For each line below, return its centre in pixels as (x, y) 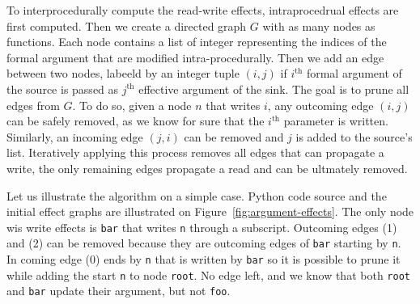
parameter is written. (336, 121)
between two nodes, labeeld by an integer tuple (123, 73)
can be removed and (234, 136)
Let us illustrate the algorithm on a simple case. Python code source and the (197, 195)
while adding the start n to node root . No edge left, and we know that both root (208, 274)
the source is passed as (63, 89)
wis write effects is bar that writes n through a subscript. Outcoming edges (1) (202, 227)
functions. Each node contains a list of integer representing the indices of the (197, 42)
